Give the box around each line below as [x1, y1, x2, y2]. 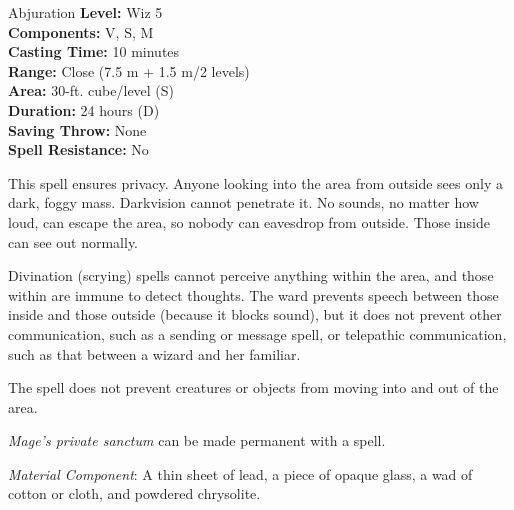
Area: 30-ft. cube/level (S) [8, 80, 175, 101]
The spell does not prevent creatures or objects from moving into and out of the [8, 377, 499, 398]
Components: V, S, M [8, 21, 154, 42]
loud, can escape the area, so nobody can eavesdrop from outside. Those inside [8, 211, 491, 232]
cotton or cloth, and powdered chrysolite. [8, 483, 261, 504]
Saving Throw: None [8, 119, 147, 140]
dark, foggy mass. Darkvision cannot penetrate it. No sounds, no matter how [8, 192, 479, 213]
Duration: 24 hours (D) [8, 99, 160, 120]
